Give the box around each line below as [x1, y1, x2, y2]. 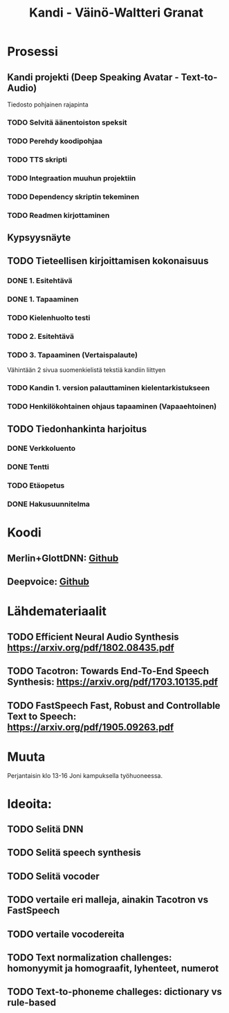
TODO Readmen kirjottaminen [7, 210, 110, 220]
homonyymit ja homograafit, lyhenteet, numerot [7, 963, 219, 974]
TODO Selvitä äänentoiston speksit [7, 118, 127, 127]
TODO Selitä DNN [7, 824, 84, 835]
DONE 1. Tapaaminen [7, 295, 79, 304]
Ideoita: [7, 796, 52, 812]
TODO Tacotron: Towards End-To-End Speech [7, 665, 210, 677]
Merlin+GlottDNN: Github [7, 552, 119, 564]
